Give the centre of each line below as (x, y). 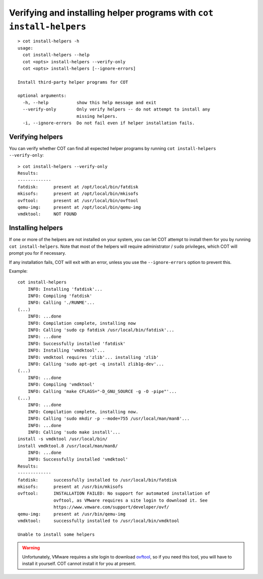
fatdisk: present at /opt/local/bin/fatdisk (78, 187)
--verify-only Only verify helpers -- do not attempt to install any (116, 109)
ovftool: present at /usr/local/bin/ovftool (78, 200)
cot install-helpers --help (56, 55)
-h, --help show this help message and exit (90, 103)
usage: (26, 48)
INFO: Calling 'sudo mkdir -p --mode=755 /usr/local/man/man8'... (109, 419)
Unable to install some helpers (56, 534)
